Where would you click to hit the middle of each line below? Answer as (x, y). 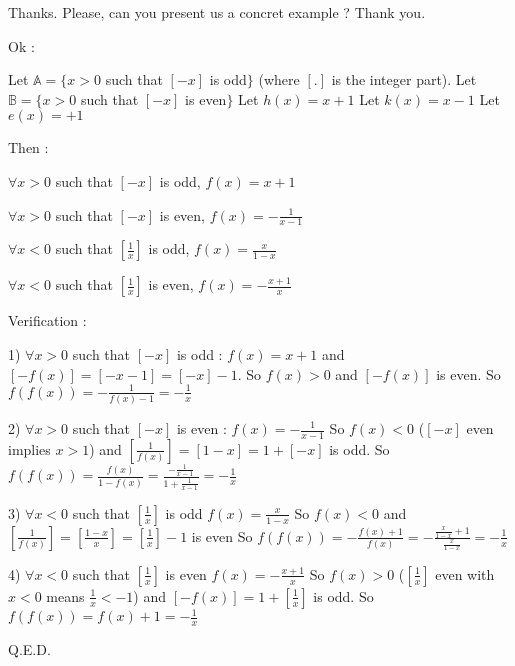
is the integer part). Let (404, 79)
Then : (28, 147)
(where (279, 79)
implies (29, 448)
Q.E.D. (29, 649)
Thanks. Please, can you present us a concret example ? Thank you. (217, 12)
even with (465, 573)
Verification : (47, 320)
